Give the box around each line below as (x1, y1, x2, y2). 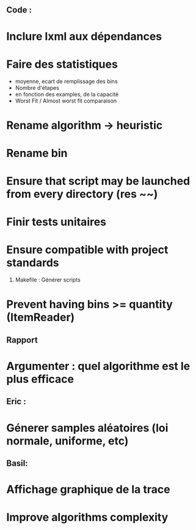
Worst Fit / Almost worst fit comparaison (15, 97, 117, 104)
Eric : (6, 396, 26, 407)
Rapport (6, 335, 38, 345)
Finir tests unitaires (6, 215, 107, 229)
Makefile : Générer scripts (15, 276, 81, 283)
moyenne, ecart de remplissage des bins (15, 78, 118, 85)
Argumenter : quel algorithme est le (6, 359, 191, 373)
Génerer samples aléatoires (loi (6, 421, 169, 435)
